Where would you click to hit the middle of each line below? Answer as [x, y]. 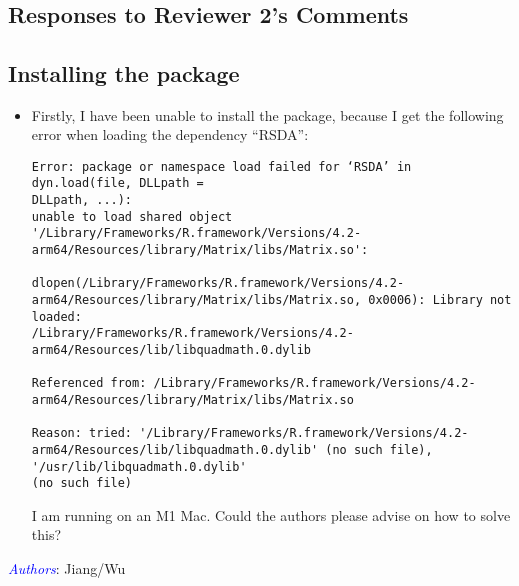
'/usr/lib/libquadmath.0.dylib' [139, 466]
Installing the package [124, 72]
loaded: [56, 316]
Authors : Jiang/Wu [67, 568]
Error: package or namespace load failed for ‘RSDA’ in [221, 166]
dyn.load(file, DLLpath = [117, 183]
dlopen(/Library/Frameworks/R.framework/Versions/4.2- [218, 283]
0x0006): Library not [440, 300]
